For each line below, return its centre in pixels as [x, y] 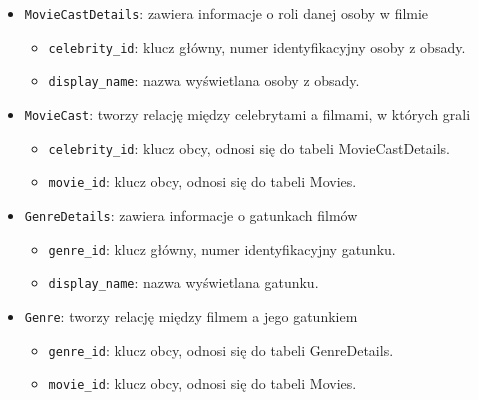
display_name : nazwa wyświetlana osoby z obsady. [204, 80]
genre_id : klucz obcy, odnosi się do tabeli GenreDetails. [221, 349]
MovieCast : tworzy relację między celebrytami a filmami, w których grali [247, 113]
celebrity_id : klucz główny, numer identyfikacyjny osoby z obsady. [257, 46]
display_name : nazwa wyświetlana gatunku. [183, 282]
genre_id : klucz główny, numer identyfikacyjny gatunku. [222, 248]
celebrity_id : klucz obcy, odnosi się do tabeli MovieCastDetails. [249, 147]
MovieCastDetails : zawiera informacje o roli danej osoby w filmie [226, 13]
